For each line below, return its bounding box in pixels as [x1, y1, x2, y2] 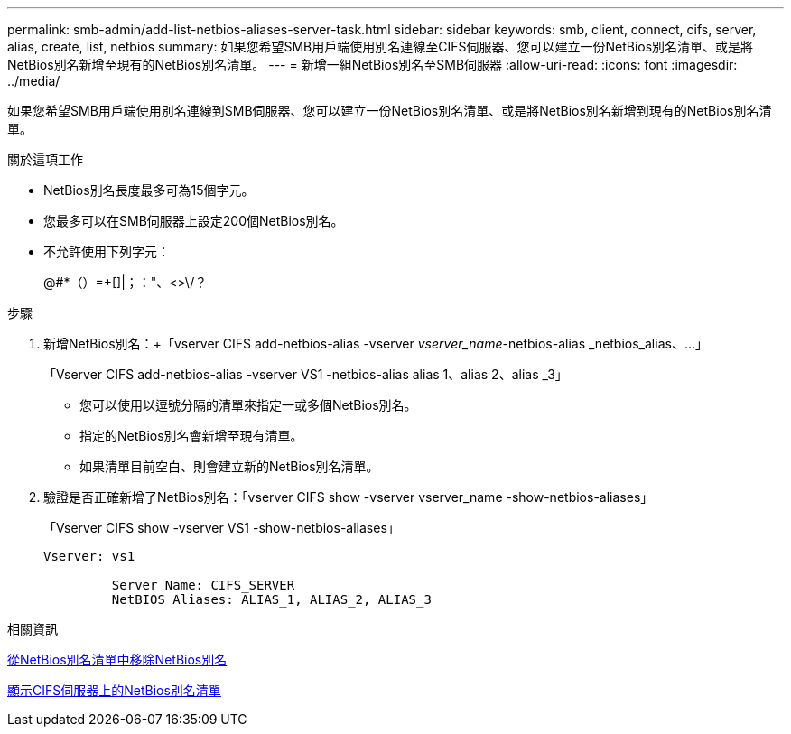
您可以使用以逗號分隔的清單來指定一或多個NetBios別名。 [79, 397, 417, 413]
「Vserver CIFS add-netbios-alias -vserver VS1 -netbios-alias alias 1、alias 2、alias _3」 [43, 367, 568, 382]
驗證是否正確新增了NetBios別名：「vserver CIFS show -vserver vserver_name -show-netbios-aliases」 [43, 489, 654, 505]
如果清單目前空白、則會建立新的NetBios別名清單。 [79, 459, 379, 474]
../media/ [7, 73, 60, 88]
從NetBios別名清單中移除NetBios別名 [7, 652, 228, 667]
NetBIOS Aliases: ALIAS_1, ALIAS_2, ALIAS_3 [111, 592, 432, 607]
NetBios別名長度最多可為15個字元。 [43, 182, 255, 198]
